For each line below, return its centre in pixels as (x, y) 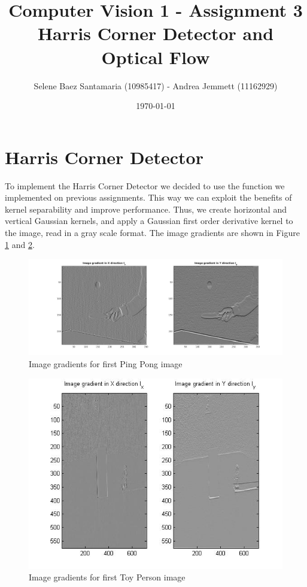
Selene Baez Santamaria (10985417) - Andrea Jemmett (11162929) (156, 85)
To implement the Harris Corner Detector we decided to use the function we (145, 185)
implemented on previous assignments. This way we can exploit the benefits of (148, 197)
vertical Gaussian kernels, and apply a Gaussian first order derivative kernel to (149, 221)
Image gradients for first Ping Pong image (106, 364)
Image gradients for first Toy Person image (107, 577)
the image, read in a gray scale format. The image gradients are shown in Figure (152, 232)
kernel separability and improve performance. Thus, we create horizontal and (146, 209)
